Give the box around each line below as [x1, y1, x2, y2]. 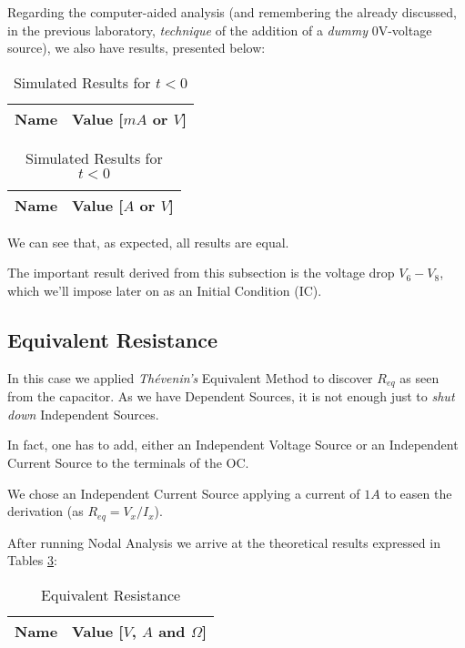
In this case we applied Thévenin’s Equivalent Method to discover [7, 368, 373, 387]
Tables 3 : [7, 551, 57, 570]
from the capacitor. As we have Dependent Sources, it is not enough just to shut [7, 387, 455, 406]
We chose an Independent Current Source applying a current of [7, 483, 360, 502]
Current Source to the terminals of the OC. [7, 453, 249, 471]
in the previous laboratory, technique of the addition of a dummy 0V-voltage [7, 20, 432, 39]
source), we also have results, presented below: [7, 38, 266, 57]
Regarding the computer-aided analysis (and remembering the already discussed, [7, 3, 457, 21]
